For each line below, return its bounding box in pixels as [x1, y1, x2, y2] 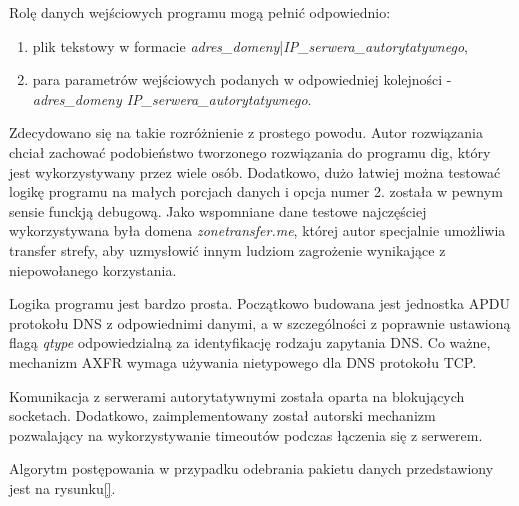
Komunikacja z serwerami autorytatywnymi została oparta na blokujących [9, 385, 465, 406]
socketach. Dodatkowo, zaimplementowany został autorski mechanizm [9, 405, 436, 426]
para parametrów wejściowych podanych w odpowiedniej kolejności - [32, 69, 452, 90]
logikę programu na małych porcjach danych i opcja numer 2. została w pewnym [9, 181, 503, 202]
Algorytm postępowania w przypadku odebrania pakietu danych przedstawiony [9, 458, 494, 479]
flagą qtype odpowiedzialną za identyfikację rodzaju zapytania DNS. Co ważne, [9, 332, 491, 353]
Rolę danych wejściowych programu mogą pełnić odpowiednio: [9, 2, 391, 22]
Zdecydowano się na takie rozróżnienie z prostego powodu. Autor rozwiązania [9, 122, 483, 143]
